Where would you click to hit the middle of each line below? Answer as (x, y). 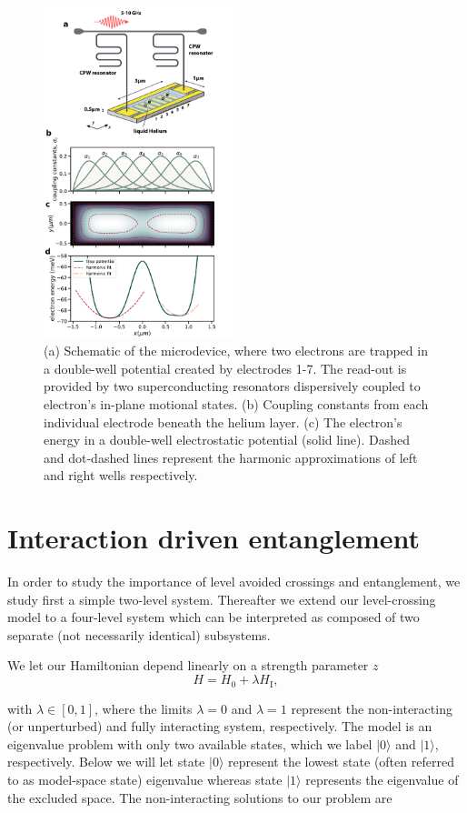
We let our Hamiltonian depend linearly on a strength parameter (188, 665)
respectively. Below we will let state (106, 762)
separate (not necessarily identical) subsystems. (139, 634)
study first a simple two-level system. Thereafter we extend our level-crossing (222, 599)
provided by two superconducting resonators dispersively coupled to (232, 386)
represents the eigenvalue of (382, 779)
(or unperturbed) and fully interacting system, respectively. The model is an (220, 726)
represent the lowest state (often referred (341, 762)
